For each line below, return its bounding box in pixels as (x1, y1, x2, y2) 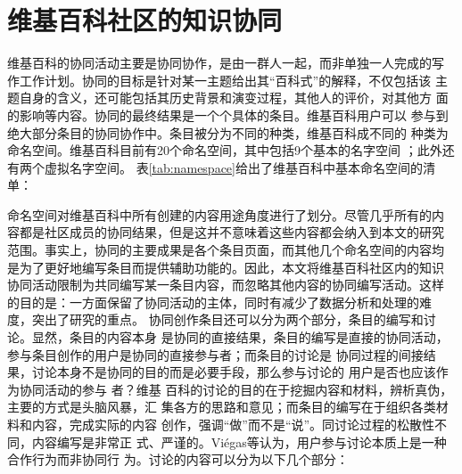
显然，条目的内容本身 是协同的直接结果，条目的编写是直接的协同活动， (31, 328, 449, 347)
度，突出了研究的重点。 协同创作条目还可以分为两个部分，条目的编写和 (7, 310, 424, 329)
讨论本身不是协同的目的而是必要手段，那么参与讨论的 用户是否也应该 (31, 363, 436, 381)
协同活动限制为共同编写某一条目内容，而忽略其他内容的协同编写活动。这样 (7, 275, 444, 294)
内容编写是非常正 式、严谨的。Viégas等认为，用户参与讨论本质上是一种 (31, 432, 447, 451)
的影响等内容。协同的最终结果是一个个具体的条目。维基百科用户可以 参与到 (7, 105, 449, 124)
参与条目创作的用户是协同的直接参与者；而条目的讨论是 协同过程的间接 (7, 345, 424, 364)
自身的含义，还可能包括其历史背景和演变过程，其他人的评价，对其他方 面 (19, 88, 449, 107)
